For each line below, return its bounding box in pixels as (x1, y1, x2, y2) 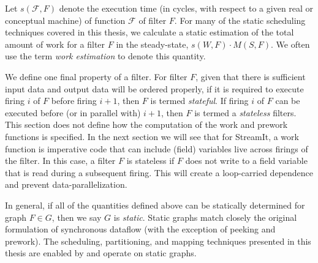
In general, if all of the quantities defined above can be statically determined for (5, 198, 305, 211)
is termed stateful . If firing (150, 94, 249, 107)
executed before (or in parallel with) (5, 106, 141, 119)
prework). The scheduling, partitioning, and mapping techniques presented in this (5, 234, 311, 247)
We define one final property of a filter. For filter (5, 70, 187, 83)
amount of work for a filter (5, 37, 105, 50)
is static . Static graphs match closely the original (113, 210, 297, 223)
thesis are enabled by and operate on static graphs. (5, 246, 197, 259)
